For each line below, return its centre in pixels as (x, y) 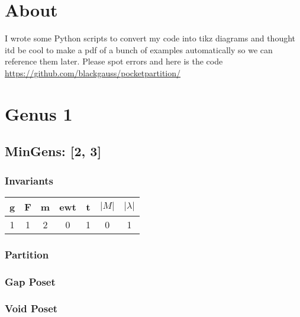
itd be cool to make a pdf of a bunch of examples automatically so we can (139, 49)
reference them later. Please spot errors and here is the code (114, 61)
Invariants (29, 180)
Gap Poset (30, 281)
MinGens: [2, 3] (53, 151)
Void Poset (31, 308)
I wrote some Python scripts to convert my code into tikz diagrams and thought (150, 38)
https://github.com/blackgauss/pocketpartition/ (93, 72)
